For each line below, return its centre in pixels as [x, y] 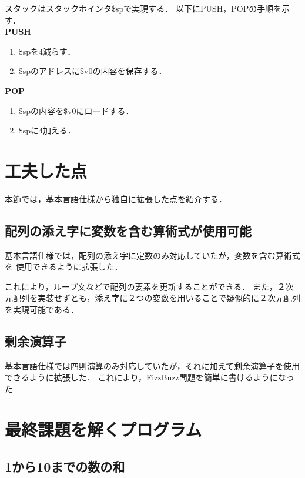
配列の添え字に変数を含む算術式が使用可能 [128, 230]
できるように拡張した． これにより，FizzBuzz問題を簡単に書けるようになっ [150, 377]
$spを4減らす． [47, 51]
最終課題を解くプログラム [103, 429]
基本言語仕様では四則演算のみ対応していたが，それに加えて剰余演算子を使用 [152, 365]
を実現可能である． [42, 310]
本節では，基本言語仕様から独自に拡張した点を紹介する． [116, 198]
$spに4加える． [47, 130]
